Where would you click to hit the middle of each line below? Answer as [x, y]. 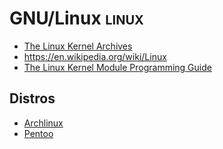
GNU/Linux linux [76, 18]
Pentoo [38, 133]
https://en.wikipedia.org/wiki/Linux [95, 56]
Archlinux [43, 123]
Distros [32, 98]
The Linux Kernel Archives [78, 46]
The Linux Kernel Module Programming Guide [117, 67]
